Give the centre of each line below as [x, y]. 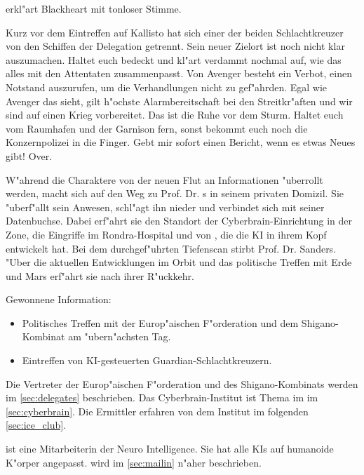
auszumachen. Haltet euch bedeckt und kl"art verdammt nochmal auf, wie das [174, 59]
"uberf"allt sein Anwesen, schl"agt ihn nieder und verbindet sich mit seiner [165, 207]
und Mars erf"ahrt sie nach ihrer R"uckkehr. [100, 275]
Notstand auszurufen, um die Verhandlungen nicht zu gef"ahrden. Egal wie [167, 87]
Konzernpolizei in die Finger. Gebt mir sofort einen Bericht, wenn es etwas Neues [181, 142]
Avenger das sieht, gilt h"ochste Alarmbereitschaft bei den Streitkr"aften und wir [179, 101]
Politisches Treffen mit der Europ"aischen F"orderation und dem [160, 322]
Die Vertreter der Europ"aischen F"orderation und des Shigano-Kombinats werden [182, 383]
